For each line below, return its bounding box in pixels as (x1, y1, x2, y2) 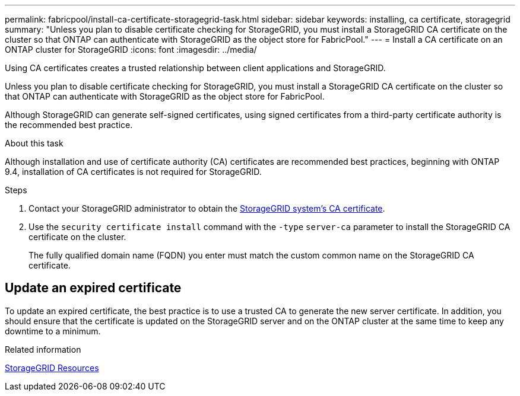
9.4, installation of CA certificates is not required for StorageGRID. (5, 167, 262, 177)
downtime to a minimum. (5, 325, 101, 336)
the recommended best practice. (5, 120, 133, 130)
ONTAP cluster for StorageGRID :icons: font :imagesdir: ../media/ (5, 44, 257, 55)
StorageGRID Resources (5, 362, 99, 373)
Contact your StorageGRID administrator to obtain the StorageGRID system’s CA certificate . (28, 203, 385, 213)
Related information (5, 344, 81, 355)
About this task (5, 138, 64, 148)
